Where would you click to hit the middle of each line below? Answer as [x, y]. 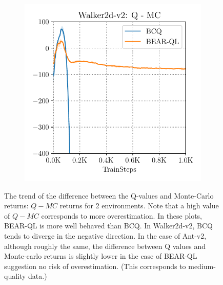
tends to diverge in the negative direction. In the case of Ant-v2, [105, 235]
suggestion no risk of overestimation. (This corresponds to [95, 266]
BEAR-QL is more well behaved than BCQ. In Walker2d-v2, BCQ [108, 226]
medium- [202, 266]
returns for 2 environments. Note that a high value [139, 206]
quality [15, 276]
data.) [38, 276]
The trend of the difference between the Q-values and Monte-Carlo [109, 195]
